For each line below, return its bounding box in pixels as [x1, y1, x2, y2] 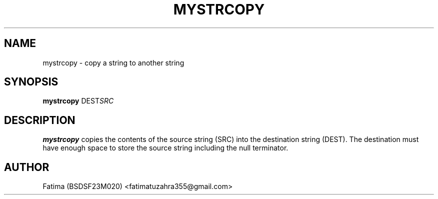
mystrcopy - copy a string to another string [42, 58, 184, 67]
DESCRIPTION [4, 113, 75, 126]
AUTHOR [4, 160, 49, 173]
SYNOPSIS [4, 75, 58, 88]
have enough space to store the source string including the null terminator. [42, 143, 288, 152]
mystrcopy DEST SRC [42, 96, 114, 105]
